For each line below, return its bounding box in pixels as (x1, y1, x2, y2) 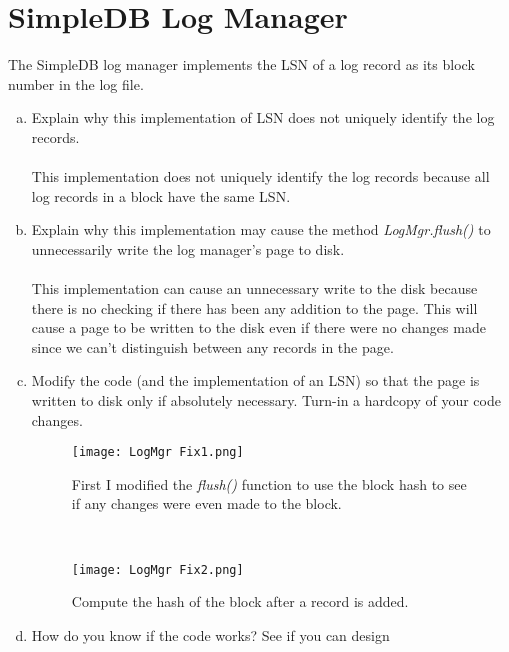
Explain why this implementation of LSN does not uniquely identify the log (31, 107, 495, 128)
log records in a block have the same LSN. (31, 185, 291, 206)
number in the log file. (8, 73, 144, 94)
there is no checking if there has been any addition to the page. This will (31, 297, 478, 318)
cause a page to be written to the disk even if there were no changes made (31, 317, 486, 338)
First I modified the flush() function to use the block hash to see (71, 473, 467, 494)
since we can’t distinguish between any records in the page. (31, 336, 394, 357)
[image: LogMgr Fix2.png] (71, 562, 244, 577)
